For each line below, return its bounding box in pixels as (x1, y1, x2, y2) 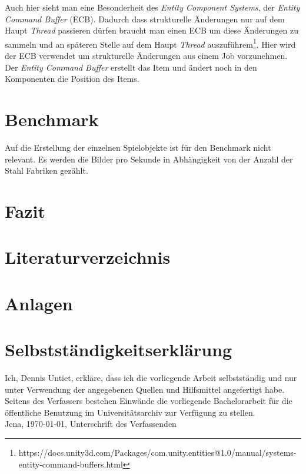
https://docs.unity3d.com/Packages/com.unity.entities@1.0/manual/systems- (18, 446, 297, 458)
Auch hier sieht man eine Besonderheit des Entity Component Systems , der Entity (5, 1, 300, 13)
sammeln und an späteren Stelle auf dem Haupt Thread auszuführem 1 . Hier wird (5, 36, 296, 50)
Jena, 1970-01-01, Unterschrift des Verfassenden (5, 417, 177, 430)
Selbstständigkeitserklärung (5, 337, 232, 362)
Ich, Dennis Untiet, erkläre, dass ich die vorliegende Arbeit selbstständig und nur (5, 371, 297, 383)
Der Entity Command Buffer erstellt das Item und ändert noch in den (5, 61, 257, 73)
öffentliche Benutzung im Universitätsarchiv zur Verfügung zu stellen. (5, 406, 255, 418)
